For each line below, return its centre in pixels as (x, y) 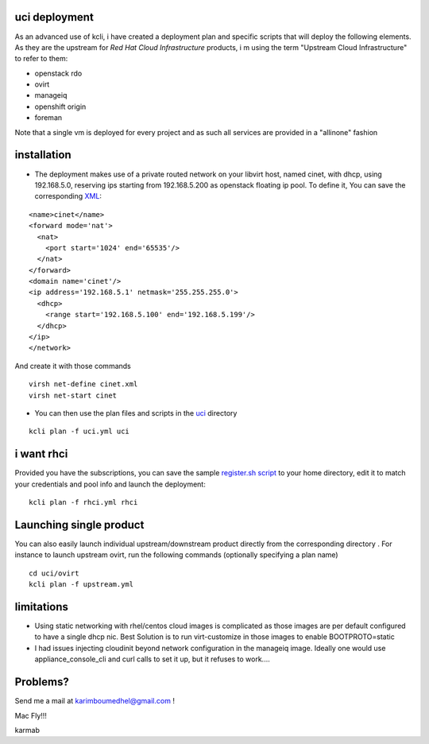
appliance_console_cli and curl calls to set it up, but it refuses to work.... (152, 659)
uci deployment (54, 17)
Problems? (42, 682)
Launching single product (79, 525)
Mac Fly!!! (31, 715)
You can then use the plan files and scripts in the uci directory (136, 413)
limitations (42, 607)
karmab (27, 730)
